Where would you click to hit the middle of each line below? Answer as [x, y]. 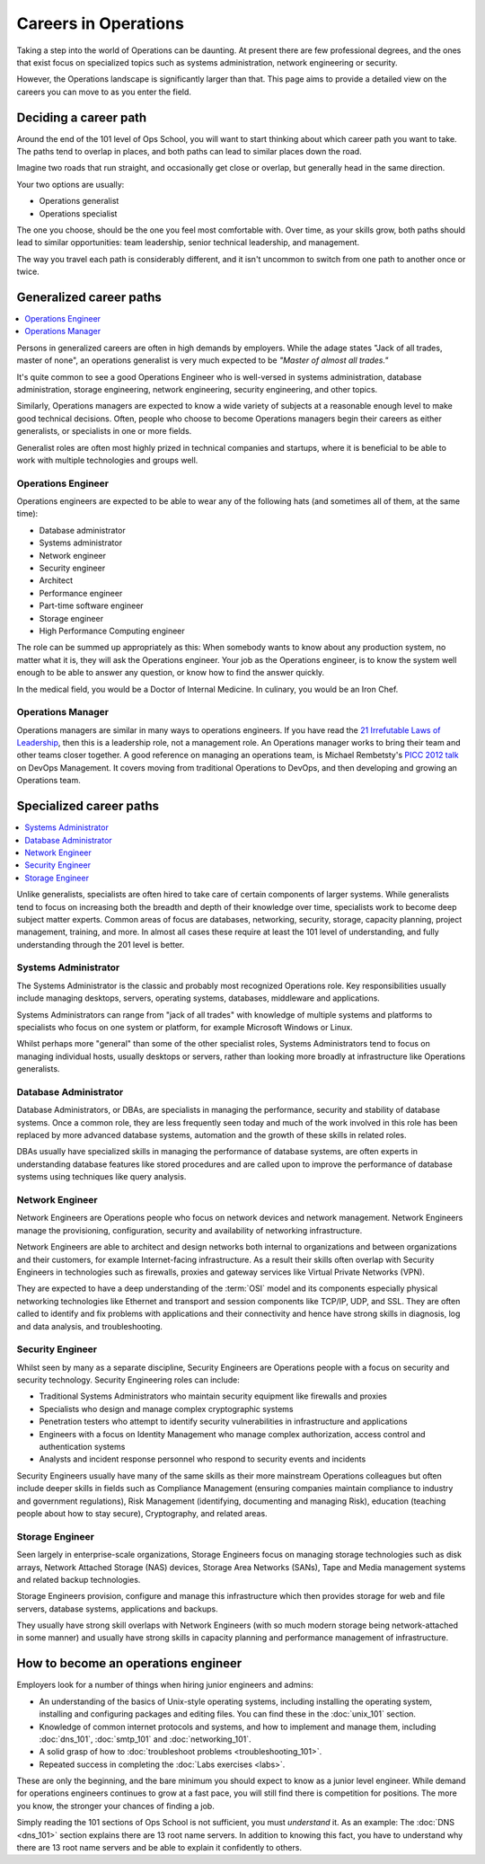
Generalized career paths [89, 297]
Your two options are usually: [71, 184]
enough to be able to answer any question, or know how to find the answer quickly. [171, 673]
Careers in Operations [100, 23]
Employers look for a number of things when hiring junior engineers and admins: [165, 1685]
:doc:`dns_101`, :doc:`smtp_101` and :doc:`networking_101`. [145, 1739]
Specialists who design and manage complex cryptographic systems [166, 1409]
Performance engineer [81, 593]
